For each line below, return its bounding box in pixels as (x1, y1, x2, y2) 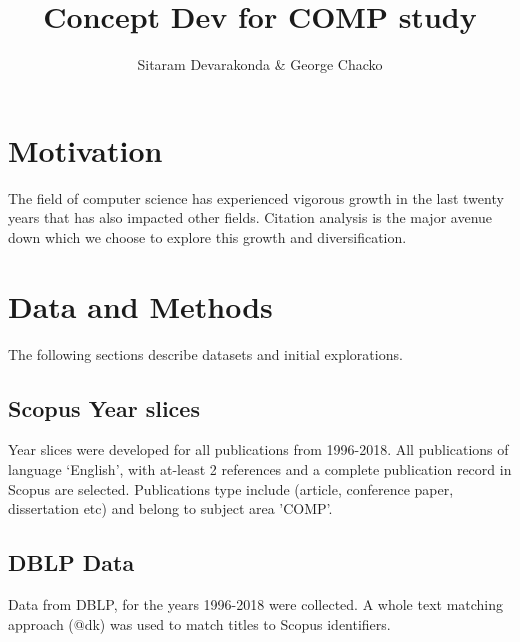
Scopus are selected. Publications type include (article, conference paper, (8, 478, 454, 499)
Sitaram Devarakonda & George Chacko (137, 54, 383, 75)
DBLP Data (8, 547, 135, 578)
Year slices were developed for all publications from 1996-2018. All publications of (8, 439, 509, 460)
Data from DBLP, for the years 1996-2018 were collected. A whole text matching (8, 593, 504, 614)
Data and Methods (8, 285, 273, 326)
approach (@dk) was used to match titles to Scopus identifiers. (8, 613, 391, 634)
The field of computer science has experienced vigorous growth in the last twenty (8, 187, 504, 208)
